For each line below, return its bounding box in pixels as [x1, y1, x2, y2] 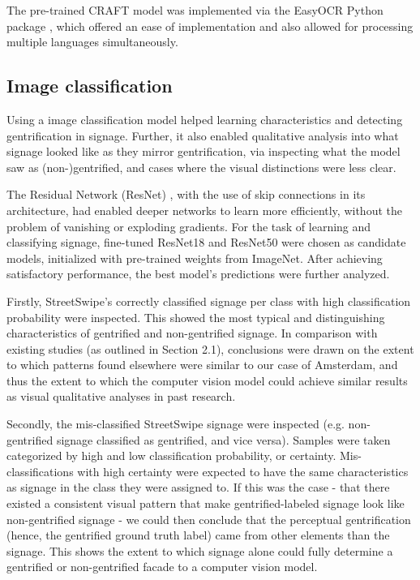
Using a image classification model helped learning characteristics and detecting [6, 110, 403, 127]
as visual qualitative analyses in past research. [6, 388, 236, 405]
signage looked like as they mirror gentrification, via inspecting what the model [6, 143, 401, 160]
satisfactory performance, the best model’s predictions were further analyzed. [6, 265, 390, 282]
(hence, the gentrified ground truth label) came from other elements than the [6, 526, 390, 543]
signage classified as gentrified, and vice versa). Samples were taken [56, 431, 391, 448]
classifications [6, 462, 74, 479]
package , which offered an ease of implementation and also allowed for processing [6, 17, 414, 34]
